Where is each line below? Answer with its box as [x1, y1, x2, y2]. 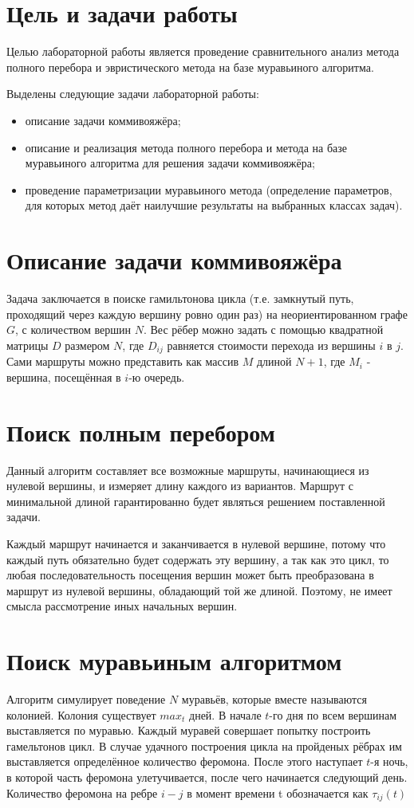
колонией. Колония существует [6, 706, 156, 723]
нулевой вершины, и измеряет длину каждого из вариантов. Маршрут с [6, 477, 353, 494]
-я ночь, [370, 753, 408, 770]
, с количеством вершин [15, 321, 132, 338]
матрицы [6, 336, 49, 353]
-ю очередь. [128, 368, 185, 385]
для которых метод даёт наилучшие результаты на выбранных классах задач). [25, 197, 403, 214]
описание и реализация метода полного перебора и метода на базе [25, 139, 347, 155]
